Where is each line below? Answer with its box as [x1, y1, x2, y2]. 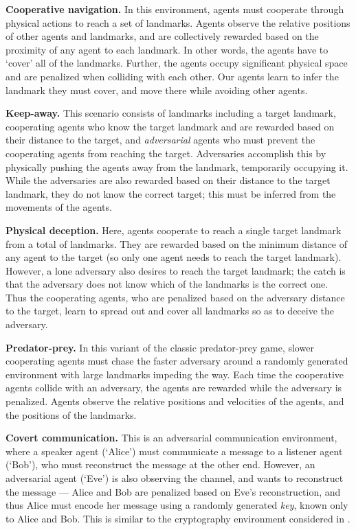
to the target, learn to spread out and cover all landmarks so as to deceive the [5, 303, 335, 318]
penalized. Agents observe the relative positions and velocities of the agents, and [5, 394, 344, 408]
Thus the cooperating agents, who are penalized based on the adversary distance [5, 290, 345, 304]
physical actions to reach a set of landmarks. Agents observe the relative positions [5, 15, 351, 30]
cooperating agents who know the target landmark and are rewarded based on [5, 119, 335, 133]
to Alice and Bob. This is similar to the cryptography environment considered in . [5, 511, 351, 525]
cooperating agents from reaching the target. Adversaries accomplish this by [5, 146, 326, 160]
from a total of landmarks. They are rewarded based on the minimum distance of [5, 236, 348, 251]
